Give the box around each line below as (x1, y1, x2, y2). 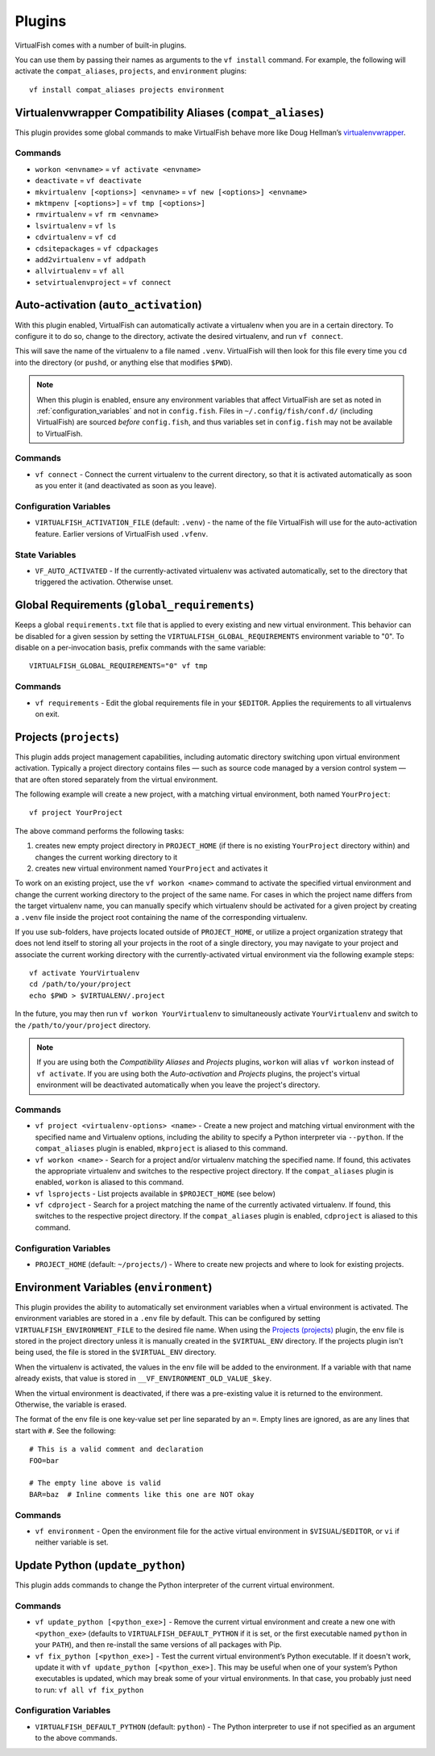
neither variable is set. (35, 1537, 109, 1547)
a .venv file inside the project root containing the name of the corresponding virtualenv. (14, 912, 308, 922)
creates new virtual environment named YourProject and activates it (35, 863, 268, 873)
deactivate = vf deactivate (35, 176, 143, 186)
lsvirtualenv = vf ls (35, 220, 117, 230)
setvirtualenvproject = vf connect (35, 277, 172, 286)
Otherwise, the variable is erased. (14, 1400, 126, 1410)
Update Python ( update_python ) (14, 1558, 185, 1573)
